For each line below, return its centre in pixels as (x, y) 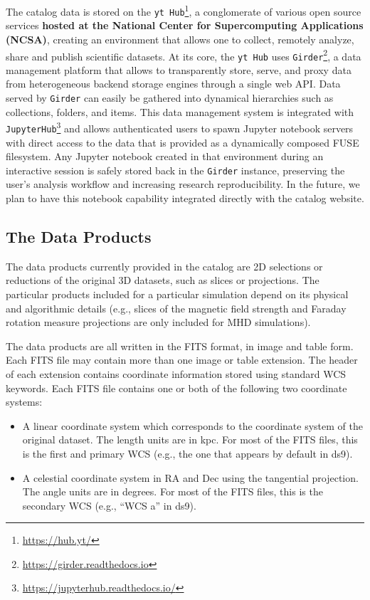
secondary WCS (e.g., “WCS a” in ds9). (109, 505)
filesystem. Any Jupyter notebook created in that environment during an (165, 156)
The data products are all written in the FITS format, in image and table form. (180, 346)
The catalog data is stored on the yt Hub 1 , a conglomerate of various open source (184, 10)
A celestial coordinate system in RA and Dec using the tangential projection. (190, 477)
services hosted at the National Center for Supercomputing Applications (185, 25)
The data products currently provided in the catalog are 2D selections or (164, 266)
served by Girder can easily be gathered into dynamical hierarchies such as (170, 98)
